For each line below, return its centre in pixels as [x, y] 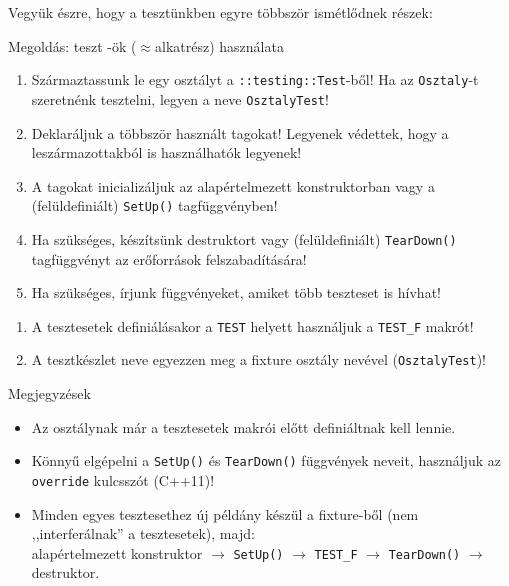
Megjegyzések [49, 393]
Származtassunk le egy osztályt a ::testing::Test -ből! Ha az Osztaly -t [255, 79]
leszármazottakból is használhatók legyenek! [166, 152]
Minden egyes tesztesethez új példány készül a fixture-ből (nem [225, 513]
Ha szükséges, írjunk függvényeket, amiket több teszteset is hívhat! [236, 292]
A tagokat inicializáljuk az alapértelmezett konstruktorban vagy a [233, 185]
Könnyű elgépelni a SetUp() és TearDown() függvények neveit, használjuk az [266, 460]
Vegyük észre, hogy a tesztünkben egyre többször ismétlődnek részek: [220, 12]
